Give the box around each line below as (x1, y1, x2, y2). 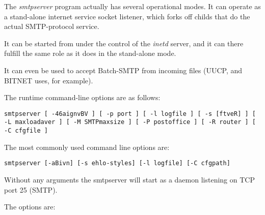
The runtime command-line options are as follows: (4, 92, 161, 103)
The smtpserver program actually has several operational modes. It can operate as (4, 1, 261, 11)
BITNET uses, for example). (4, 75, 93, 85)
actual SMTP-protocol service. (4, 21, 99, 32)
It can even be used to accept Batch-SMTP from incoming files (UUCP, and (4, 65, 243, 75)
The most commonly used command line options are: (4, 141, 170, 152)
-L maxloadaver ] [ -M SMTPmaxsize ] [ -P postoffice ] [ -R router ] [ (4, 118, 256, 126)
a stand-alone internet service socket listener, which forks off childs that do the (4, 11, 250, 21)
